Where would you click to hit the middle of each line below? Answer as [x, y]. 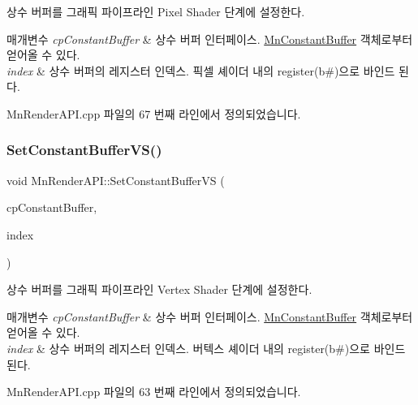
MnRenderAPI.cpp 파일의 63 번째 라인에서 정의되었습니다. [154, 392]
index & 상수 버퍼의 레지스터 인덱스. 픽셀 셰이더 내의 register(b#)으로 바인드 [201, 70]
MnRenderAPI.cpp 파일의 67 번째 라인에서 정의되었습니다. [154, 113]
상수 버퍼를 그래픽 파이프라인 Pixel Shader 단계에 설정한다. [156, 11]
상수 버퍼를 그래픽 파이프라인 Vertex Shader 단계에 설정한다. [159, 289]
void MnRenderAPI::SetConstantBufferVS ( [116, 180]
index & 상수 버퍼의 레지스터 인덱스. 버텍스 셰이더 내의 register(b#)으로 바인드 [206, 348]
